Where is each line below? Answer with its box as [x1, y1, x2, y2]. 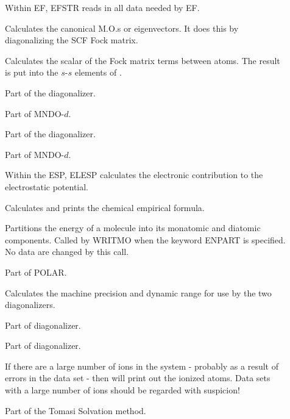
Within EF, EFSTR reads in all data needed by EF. [5, 1, 200, 13]
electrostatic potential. [5, 180, 89, 193]
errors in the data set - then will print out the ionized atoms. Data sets [5, 371, 271, 384]
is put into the [5, 66, 58, 79]
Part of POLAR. [5, 265, 67, 278]
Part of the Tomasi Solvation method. [5, 404, 146, 417]
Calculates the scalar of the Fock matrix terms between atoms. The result [5, 54, 280, 66]
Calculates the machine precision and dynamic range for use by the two [5, 286, 272, 299]
